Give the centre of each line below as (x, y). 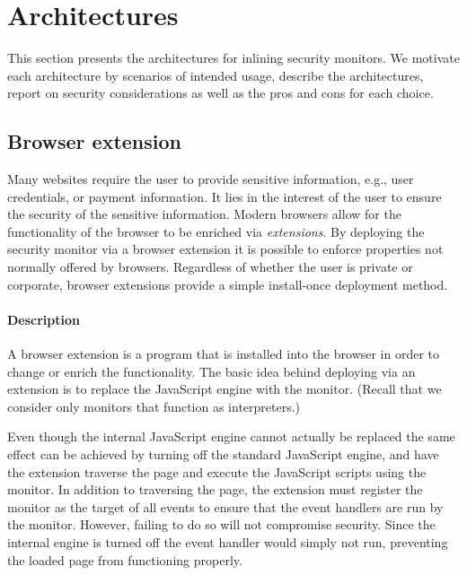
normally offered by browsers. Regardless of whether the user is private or (210, 267)
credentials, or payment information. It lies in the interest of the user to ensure (225, 196)
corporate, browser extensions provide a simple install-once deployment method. (228, 284)
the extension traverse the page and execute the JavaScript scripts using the (217, 471)
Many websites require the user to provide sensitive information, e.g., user (211, 179)
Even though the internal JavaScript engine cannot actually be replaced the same (231, 436)
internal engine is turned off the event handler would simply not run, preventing (228, 542)
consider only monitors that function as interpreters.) (154, 406)
